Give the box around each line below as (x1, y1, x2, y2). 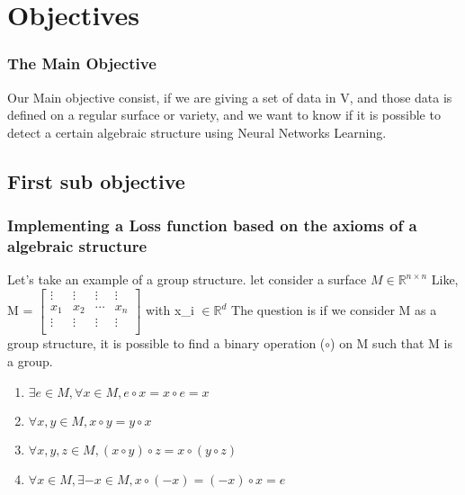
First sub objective (7, 166, 185, 194)
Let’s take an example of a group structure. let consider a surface (7, 270, 367, 289)
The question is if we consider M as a (231, 301, 437, 319)
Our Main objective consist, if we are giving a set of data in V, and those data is (7, 87, 452, 106)
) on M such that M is (330, 334, 452, 353)
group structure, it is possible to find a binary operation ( (7, 334, 326, 353)
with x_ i (146, 301, 194, 319)
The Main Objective (7, 52, 156, 75)
